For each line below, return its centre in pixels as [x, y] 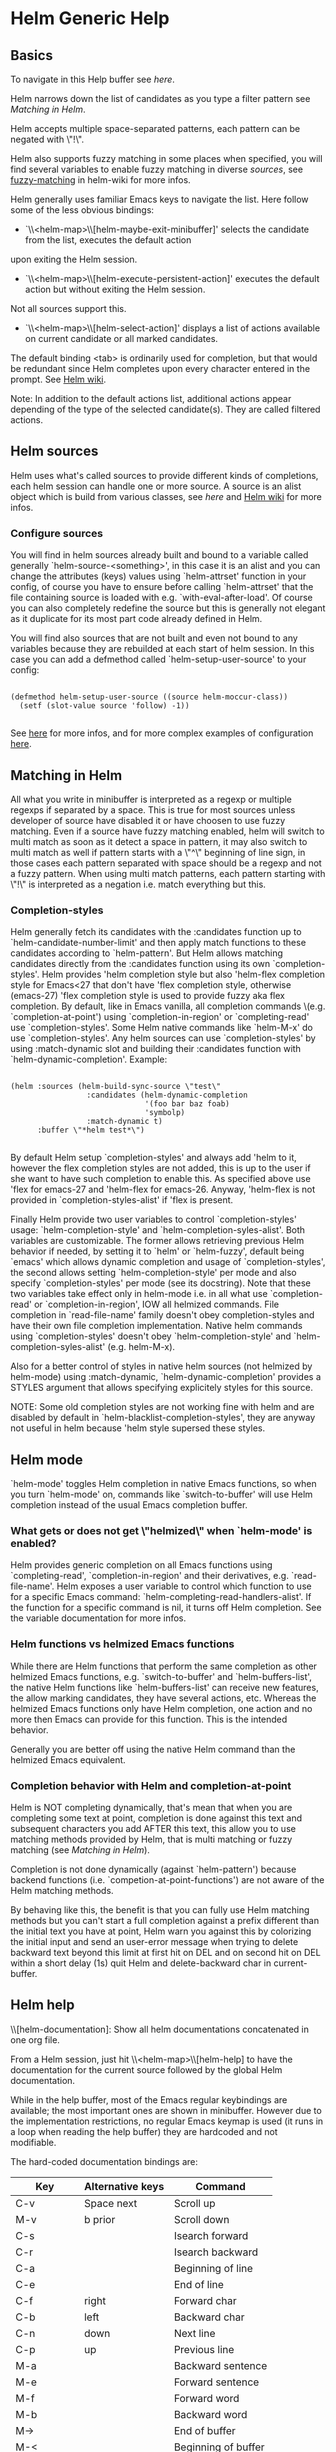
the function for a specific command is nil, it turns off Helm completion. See [166, 1608]
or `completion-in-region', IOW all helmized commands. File [156, 1304]
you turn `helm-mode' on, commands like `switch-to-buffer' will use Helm [161, 1494]
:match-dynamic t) [124, 1122]
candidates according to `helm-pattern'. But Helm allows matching [146, 953]
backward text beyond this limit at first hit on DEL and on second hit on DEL [166, 1952]
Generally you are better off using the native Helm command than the [153, 1749]
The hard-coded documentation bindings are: [104, 2161]
